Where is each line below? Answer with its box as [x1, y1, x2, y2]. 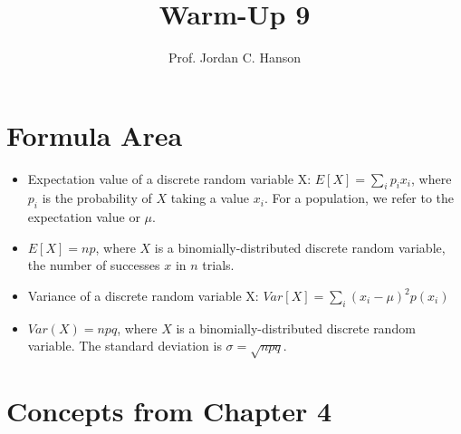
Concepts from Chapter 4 [6, 392, 331, 429]
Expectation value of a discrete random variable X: [27, 169, 312, 188]
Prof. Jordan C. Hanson [168, 48, 302, 67]
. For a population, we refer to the [264, 188, 455, 207]
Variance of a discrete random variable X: [27, 286, 259, 305]
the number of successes [27, 256, 160, 275]
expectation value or [27, 207, 140, 227]
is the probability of [42, 188, 152, 207]
